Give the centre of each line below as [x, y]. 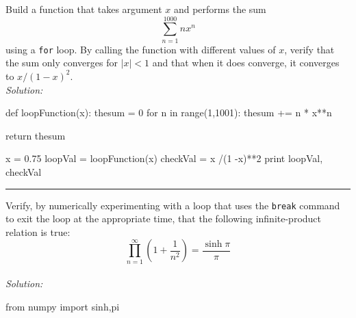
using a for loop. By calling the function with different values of [141, 49]
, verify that [309, 49]
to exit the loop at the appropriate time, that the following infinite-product [164, 218]
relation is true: [38, 231]
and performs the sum [220, 9]
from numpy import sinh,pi [63, 306]
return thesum [36, 135]
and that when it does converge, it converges [246, 63]
